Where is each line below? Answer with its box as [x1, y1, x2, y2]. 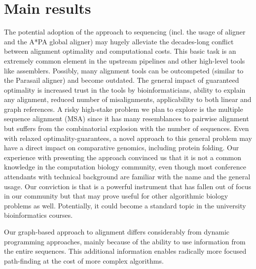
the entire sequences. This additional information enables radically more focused [4, 246, 247, 256]
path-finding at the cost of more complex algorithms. [4, 255, 164, 266]
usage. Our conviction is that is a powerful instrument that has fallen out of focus [4, 181, 252, 191]
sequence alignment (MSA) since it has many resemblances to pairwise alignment [4, 113, 249, 124]
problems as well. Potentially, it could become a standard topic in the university [4, 200, 246, 210]
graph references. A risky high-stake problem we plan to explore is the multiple [4, 103, 243, 114]
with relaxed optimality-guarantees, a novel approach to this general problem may [4, 133, 252, 143]
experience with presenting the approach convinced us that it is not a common [4, 152, 241, 162]
